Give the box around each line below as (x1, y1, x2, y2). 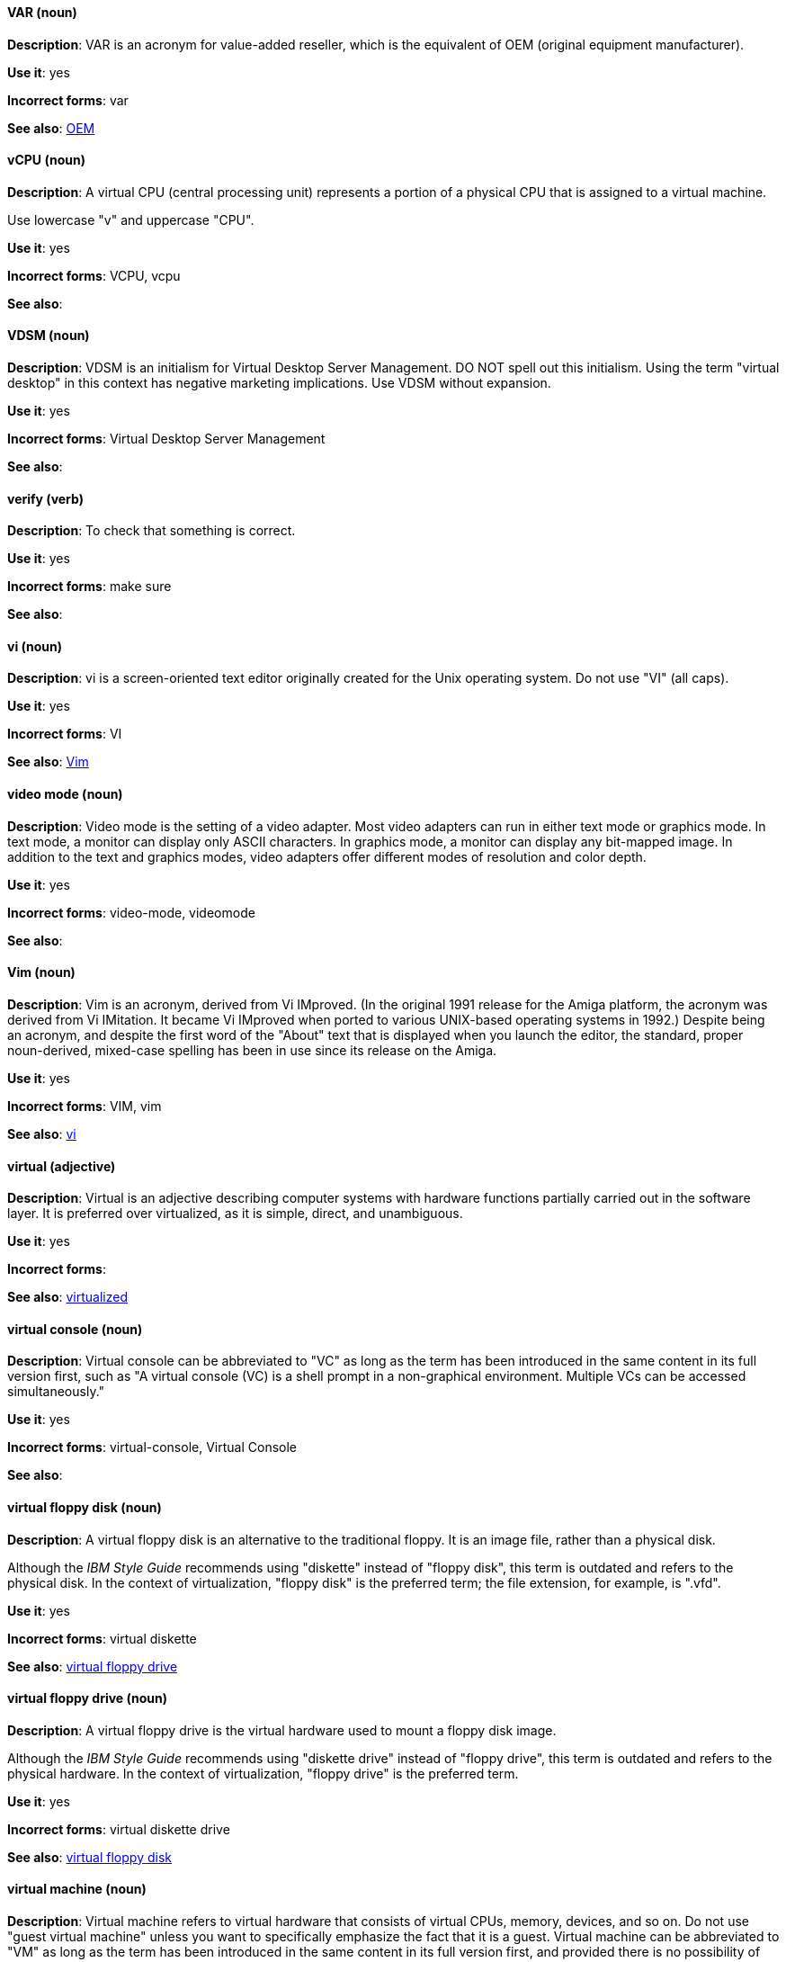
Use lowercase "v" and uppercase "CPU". (7, 211, 255, 228)
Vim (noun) (7, 964, 76, 981)
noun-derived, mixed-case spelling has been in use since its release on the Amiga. (7, 1042, 497, 1058)
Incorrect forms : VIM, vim (7, 1097, 162, 1114)
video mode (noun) (7, 786, 123, 802)
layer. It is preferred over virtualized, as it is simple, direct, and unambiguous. (7, 1205, 463, 1222)
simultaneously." (7, 1384, 105, 1400)
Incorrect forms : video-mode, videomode (7, 904, 255, 920)
